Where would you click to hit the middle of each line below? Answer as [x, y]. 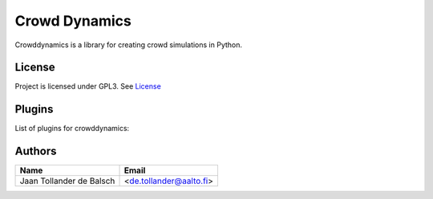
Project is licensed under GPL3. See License [88, 86]
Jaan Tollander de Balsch [67, 181]
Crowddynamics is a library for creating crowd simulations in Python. [129, 45]
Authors [36, 151]
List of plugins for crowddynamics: [72, 129]
